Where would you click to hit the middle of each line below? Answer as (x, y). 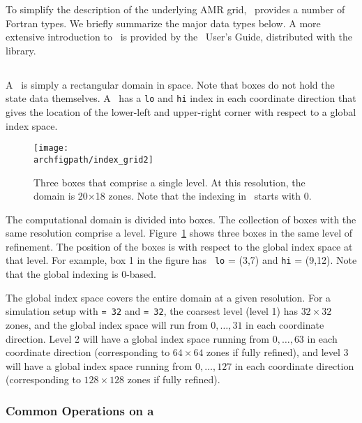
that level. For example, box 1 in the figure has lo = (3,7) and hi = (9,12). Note (181, 260)
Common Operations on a (80, 410)
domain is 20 (61, 196)
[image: (51, 148)
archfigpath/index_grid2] (93, 159)
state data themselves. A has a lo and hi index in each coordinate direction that (181, 98)
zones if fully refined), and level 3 (278, 352)
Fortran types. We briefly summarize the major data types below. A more (163, 23)
